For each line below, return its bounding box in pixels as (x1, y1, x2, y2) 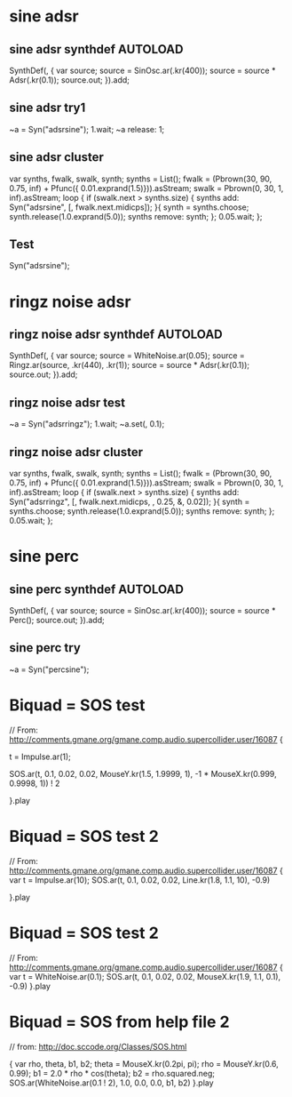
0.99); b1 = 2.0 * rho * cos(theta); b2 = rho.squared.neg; (9, 1068, 216, 1078)
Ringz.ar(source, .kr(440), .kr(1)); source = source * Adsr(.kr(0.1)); (9, 360, 250, 371)
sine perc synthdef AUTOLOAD (9, 581, 185, 597)
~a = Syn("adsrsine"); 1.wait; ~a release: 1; (9, 124, 165, 134)
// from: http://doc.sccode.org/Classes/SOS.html (9, 1041, 187, 1052)
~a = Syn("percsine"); (9, 664, 90, 675)
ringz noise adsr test (9, 395, 126, 410)
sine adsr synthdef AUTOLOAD (9, 42, 184, 57)
